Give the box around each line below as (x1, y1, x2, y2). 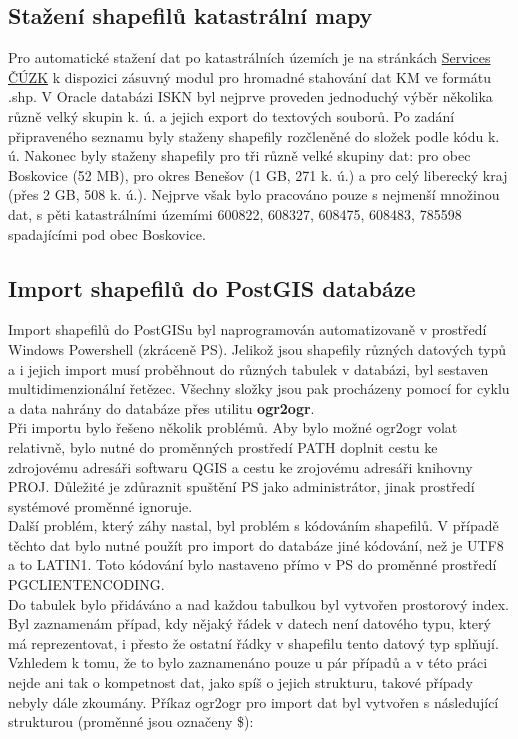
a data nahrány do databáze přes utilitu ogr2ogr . (8, 397, 315, 418)
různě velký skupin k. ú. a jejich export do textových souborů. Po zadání (8, 105, 455, 126)
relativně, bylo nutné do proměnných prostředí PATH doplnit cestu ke (8, 436, 438, 457)
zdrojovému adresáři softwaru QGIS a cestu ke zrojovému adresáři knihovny (8, 456, 473, 477)
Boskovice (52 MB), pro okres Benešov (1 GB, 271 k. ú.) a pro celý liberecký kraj (8, 164, 508, 185)
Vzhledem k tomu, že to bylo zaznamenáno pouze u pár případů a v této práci (8, 652, 488, 673)
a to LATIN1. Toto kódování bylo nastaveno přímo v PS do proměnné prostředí (8, 554, 497, 575)
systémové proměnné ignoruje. (8, 495, 193, 516)
